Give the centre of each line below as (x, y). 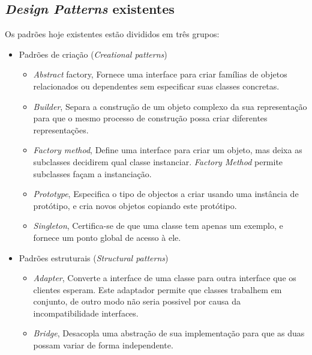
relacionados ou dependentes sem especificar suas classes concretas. (156, 86)
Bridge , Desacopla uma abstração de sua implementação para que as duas (169, 333)
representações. (61, 129)
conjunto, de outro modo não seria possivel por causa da (137, 301)
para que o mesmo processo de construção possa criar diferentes (150, 118)
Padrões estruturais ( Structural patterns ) (94, 257)
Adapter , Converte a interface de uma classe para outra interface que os (165, 278)
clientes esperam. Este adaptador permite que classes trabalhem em (157, 289)
